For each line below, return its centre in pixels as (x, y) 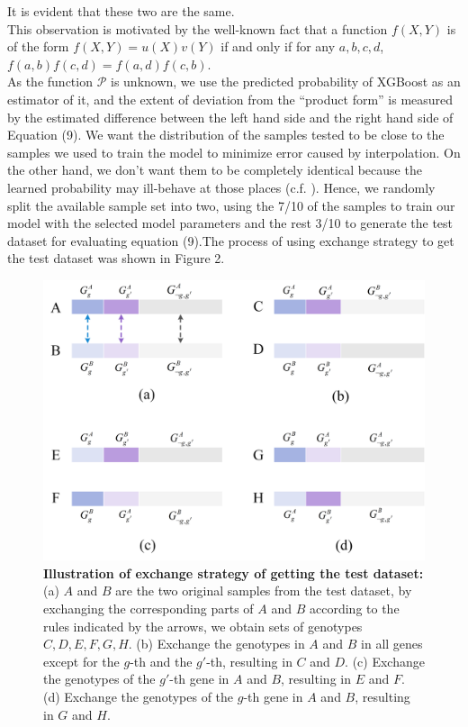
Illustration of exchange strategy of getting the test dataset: (234, 573)
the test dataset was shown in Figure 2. (116, 258)
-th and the (161, 661)
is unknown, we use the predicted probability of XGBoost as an (285, 82)
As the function (50, 82)
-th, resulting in (249, 661)
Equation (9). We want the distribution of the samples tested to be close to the (226, 135)
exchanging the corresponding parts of (148, 609)
